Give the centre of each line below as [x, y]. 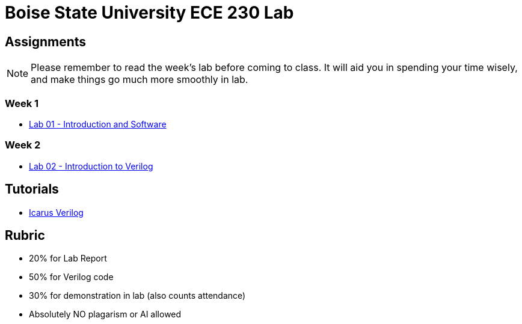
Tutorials [32, 189]
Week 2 [23, 145]
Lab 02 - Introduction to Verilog [91, 166]
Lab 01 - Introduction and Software [98, 124]
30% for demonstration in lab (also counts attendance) [137, 296]
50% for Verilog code [71, 277]
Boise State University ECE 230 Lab [149, 13]
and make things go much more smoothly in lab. [140, 80]
